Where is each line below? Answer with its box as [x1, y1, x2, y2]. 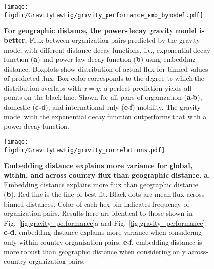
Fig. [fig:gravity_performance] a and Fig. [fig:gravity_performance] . [4, 217, 207, 228]
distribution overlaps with [4, 82, 81, 93]
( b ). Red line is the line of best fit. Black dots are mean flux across [4, 189, 205, 199]
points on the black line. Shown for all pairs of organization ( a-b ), [4, 92, 202, 102]
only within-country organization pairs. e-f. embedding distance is [4, 236, 202, 247]
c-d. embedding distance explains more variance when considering [4, 227, 202, 237]
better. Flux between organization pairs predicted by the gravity [4, 35, 200, 45]
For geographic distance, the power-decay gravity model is [4, 25, 205, 36]
